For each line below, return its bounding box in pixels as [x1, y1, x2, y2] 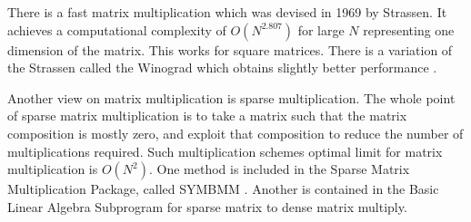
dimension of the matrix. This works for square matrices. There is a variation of [7, 40, 453, 59]
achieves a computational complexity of [7, 20, 226, 39]
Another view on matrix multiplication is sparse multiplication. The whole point [7, 88, 456, 107]
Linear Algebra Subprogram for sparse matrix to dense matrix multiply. [7, 197, 407, 216]
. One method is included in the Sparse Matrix [149, 159, 410, 179]
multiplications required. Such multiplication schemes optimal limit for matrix [7, 141, 443, 160]
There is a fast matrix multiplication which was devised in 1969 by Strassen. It [7, 3, 447, 21]
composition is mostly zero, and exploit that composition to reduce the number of [7, 123, 464, 142]
